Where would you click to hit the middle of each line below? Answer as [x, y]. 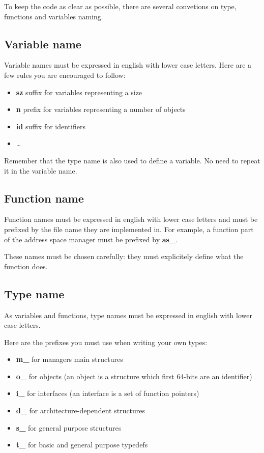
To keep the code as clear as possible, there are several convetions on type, [120, 6]
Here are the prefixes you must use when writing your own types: [106, 342]
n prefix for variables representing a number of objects [101, 109]
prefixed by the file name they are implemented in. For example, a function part [129, 229]
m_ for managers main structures [69, 359]
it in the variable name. [41, 170]
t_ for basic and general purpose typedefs [82, 445]
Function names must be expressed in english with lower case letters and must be [131, 219]
